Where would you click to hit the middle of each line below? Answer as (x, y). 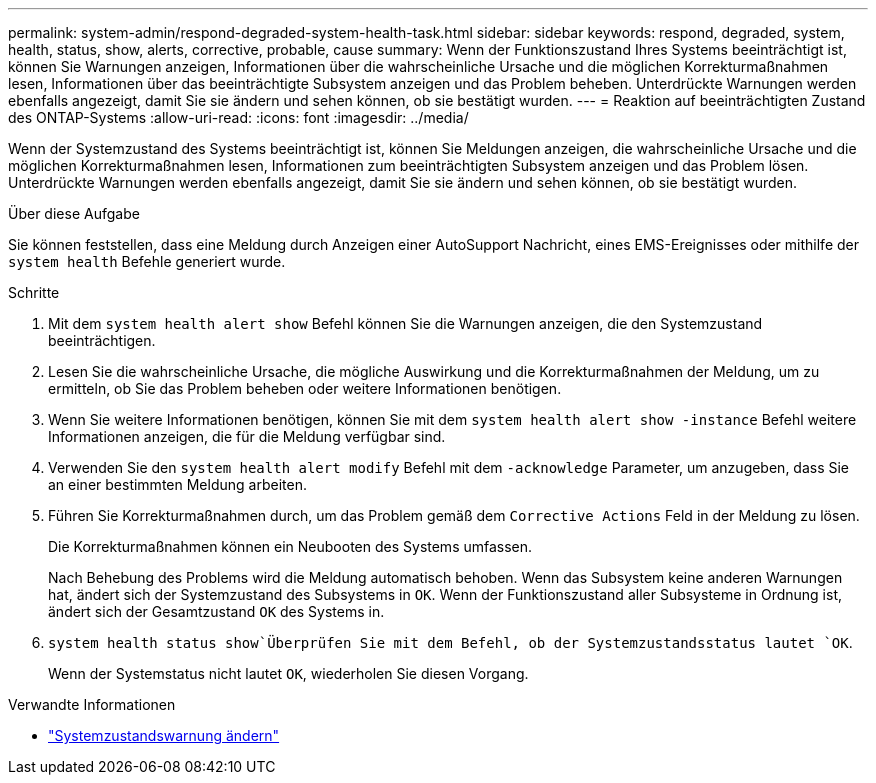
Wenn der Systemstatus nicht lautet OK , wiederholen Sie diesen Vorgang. (288, 673)
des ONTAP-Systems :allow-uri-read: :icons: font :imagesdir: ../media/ (238, 117)
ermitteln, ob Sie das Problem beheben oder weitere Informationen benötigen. (305, 388)
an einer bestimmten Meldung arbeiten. (177, 484)
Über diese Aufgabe (74, 213)
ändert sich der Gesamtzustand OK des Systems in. (216, 611)
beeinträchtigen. (102, 340)
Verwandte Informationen (92, 704)
